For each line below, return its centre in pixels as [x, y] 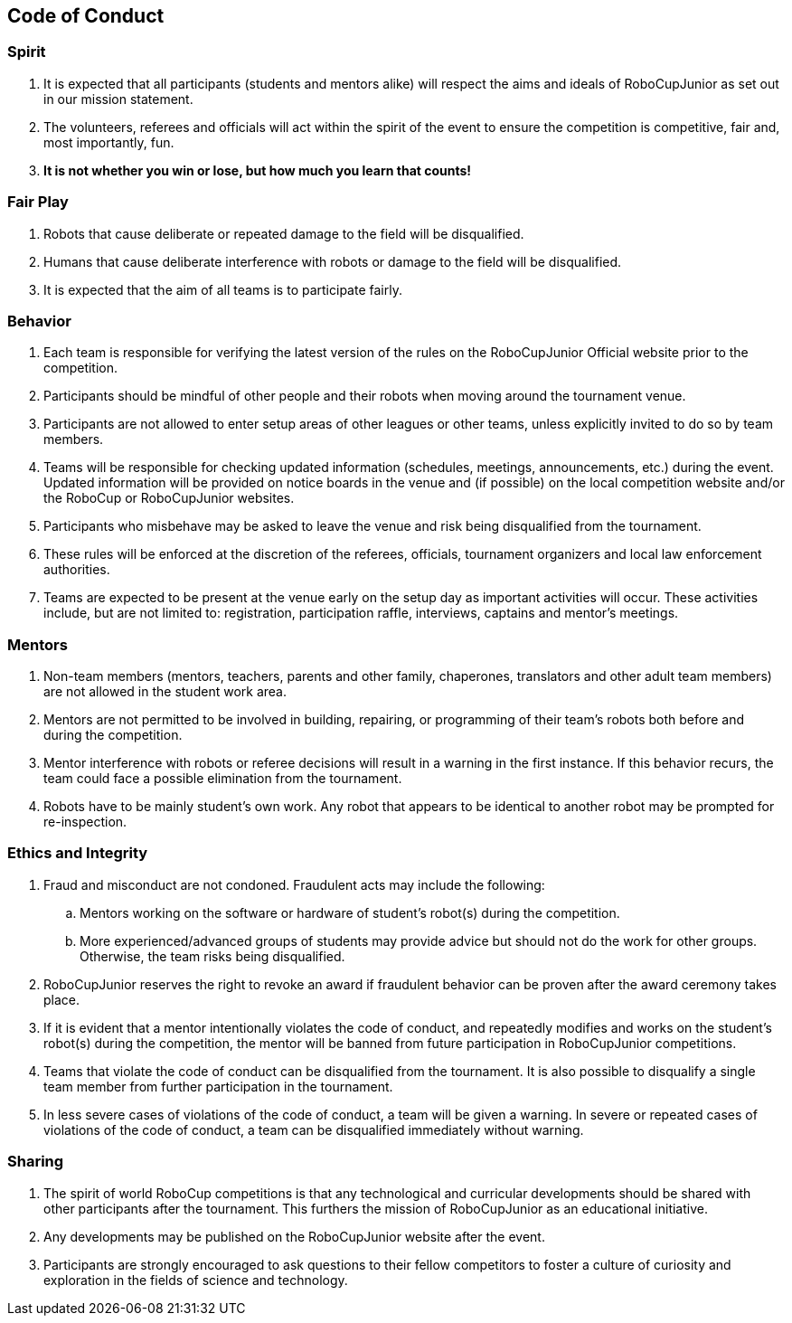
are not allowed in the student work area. [165, 692]
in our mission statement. [118, 99]
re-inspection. [85, 822]
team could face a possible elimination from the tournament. [223, 779]
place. [62, 999]
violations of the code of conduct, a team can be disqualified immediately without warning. [314, 1129]
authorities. [77, 570]
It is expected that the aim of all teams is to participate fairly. [223, 289]
